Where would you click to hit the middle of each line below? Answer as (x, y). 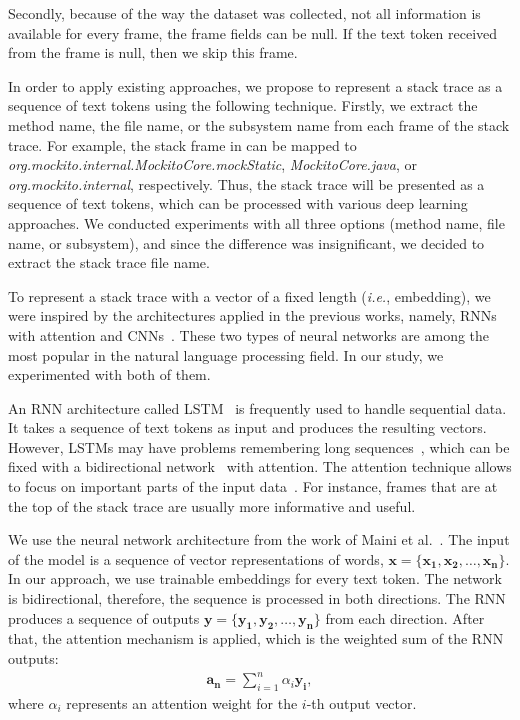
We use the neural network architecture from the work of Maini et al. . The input (259, 539)
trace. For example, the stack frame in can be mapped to (182, 144)
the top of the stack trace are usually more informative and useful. (212, 505)
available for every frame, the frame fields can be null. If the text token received (253, 32)
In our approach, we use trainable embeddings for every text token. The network (255, 578)
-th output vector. (361, 702)
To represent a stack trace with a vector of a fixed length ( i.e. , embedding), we (249, 295)
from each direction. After (405, 617)
